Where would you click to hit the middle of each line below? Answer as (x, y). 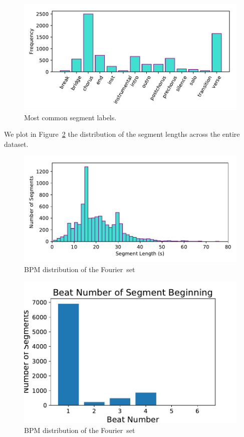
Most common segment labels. (70, 117)
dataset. (16, 144)
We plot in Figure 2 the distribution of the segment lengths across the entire (122, 134)
